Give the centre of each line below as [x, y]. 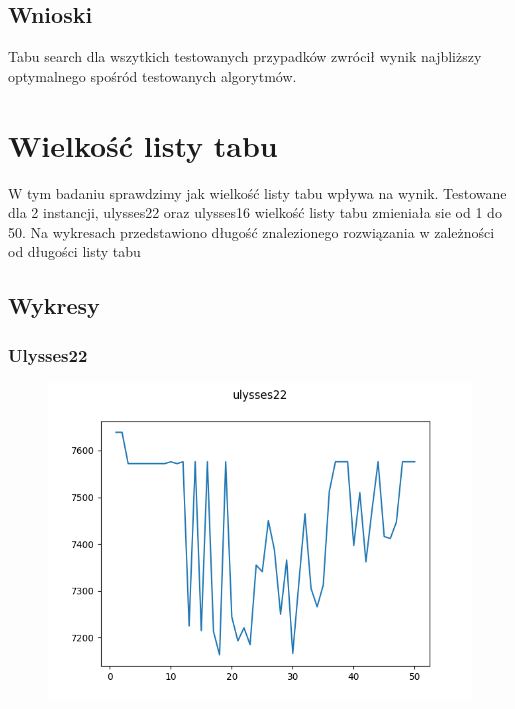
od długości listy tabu [74, 251]
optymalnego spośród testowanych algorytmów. [152, 75]
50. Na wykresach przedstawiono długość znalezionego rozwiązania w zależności [251, 231]
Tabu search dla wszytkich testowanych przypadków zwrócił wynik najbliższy [245, 56]
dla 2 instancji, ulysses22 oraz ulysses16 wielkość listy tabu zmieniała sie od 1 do [255, 212]
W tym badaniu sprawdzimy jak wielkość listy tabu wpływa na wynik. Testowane [257, 192]
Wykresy [54, 305]
